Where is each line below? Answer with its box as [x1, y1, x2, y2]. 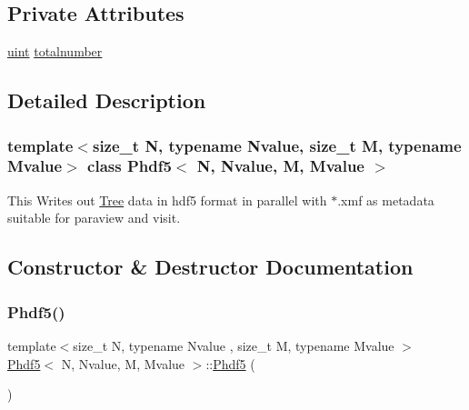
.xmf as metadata [337, 190, 434, 209]
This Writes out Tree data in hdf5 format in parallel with [7, 190, 327, 209]
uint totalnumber [7, 42, 103, 61]
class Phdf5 [87, 155, 172, 177]
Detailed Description [7, 86, 206, 115]
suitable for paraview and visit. [7, 208, 181, 227]
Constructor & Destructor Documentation [7, 253, 414, 281]
